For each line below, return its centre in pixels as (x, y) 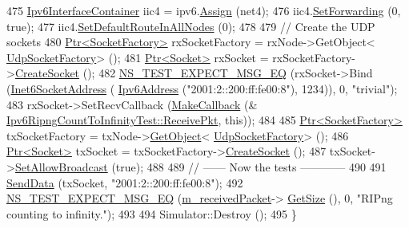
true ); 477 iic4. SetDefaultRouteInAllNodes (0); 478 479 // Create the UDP (191, 26)
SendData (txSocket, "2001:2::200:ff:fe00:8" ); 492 (125, 182)
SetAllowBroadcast (61, 166)
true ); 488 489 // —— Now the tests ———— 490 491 (251, 166)
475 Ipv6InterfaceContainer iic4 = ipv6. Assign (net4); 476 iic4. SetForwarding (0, (204, 10)
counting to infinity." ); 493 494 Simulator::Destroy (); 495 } (152, 213)
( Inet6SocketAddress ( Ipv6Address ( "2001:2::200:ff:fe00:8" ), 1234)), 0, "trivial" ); (202, 88)
